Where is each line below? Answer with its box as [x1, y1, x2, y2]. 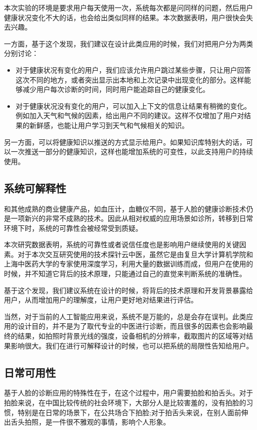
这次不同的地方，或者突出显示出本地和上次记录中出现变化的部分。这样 [15, 74, 244, 85]
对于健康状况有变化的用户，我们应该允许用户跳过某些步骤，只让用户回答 [15, 64, 251, 75]
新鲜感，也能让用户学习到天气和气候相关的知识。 [29, 120, 189, 130]
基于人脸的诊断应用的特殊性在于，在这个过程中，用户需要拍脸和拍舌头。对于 [4, 387, 253, 398]
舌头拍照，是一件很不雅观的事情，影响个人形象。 [10, 417, 170, 427]
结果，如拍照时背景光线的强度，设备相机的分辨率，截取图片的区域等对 [17, 331, 246, 341]
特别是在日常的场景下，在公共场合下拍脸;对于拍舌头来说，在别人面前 [17, 407, 241, 417]
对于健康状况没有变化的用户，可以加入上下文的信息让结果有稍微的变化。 [15, 100, 251, 111]
